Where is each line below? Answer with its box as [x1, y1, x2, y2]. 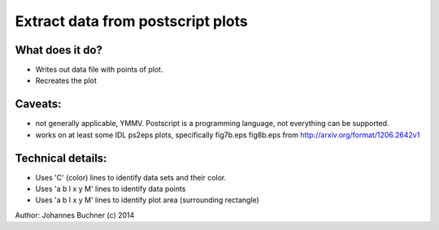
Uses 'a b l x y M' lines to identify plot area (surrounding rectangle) [35, 195, 259, 205]
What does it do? [15, 43, 103, 57]
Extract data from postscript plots [15, 12, 248, 30]
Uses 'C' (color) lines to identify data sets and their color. [35, 172, 227, 182]
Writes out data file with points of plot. [35, 65, 163, 75]
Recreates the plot [35, 76, 97, 85]
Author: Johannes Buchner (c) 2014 [15, 210, 135, 219]
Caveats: [15, 98, 62, 111]
